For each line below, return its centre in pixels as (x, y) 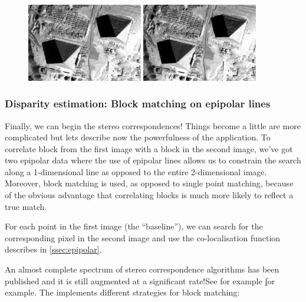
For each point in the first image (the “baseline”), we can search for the (134, 226)
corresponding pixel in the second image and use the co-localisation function (143, 237)
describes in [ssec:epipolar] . (53, 249)
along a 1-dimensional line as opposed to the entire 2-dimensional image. (136, 171)
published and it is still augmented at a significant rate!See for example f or (140, 280)
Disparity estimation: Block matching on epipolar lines (138, 104)
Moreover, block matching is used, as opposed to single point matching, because (149, 183)
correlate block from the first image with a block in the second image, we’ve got (149, 148)
